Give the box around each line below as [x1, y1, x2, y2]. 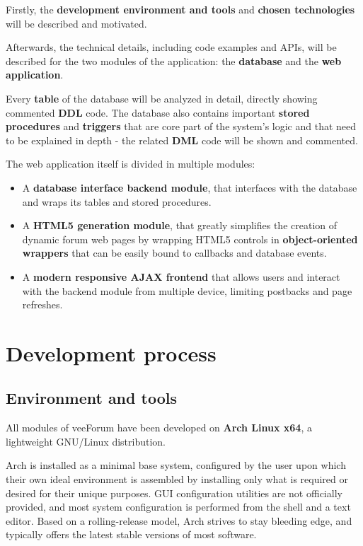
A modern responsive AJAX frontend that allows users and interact [22, 269, 340, 284]
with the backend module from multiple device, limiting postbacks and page [22, 283, 352, 298]
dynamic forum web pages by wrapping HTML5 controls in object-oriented [22, 231, 358, 246]
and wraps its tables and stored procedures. [22, 194, 212, 209]
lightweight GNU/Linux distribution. [6, 434, 166, 448]
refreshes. [22, 297, 63, 312]
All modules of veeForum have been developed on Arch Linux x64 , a [6, 420, 312, 435]
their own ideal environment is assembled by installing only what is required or [6, 472, 348, 487]
